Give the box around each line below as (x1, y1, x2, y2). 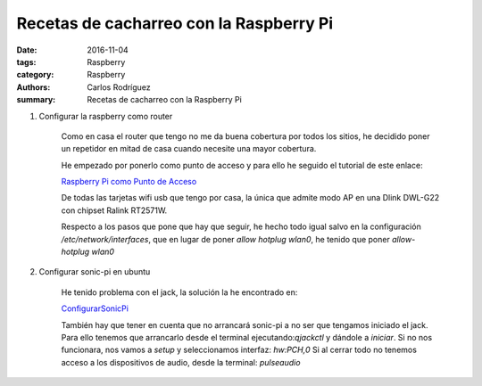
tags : (16, 56, 37, 67)
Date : (16, 45, 37, 55)
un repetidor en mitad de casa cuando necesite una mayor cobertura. (61, 144, 317, 154)
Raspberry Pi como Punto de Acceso (61, 177, 197, 187)
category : (16, 70, 54, 80)
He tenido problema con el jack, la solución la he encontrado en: (61, 286, 298, 298)
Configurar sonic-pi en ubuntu (38, 267, 151, 277)
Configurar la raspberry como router (38, 111, 173, 121)
